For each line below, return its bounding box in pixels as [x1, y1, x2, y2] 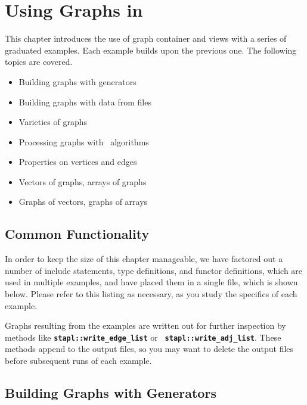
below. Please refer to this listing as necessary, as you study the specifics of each [5, 288, 297, 300]
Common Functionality [5, 225, 150, 243]
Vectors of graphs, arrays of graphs [18, 175, 147, 188]
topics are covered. [5, 55, 73, 68]
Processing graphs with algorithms [18, 135, 149, 148]
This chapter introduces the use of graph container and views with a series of [5, 32, 287, 45]
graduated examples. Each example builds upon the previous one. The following [5, 43, 297, 56]
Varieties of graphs [18, 116, 87, 128]
